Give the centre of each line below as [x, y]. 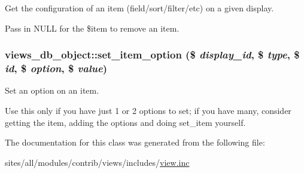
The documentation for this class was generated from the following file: [135, 142]
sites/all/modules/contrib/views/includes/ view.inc [97, 162]
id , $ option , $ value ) [56, 68]
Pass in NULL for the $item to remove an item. [92, 28]
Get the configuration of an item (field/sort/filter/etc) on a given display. [139, 8]
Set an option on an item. [52, 90]
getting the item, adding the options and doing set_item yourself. [125, 122]
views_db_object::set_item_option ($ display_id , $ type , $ [152, 55]
